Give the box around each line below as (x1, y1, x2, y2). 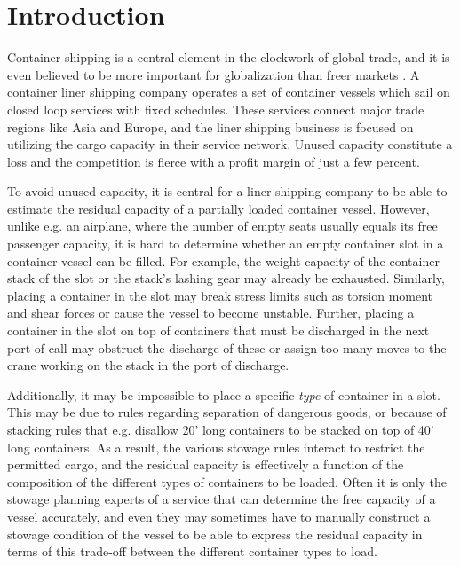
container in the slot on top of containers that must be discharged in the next (7, 321, 430, 340)
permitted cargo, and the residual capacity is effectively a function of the (7, 455, 404, 474)
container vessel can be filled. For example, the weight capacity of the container (7, 251, 440, 270)
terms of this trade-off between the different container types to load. (7, 542, 377, 561)
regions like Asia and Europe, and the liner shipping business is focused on (7, 117, 414, 136)
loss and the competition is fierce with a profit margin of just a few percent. (7, 152, 420, 170)
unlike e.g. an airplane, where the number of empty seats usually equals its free (7, 216, 438, 235)
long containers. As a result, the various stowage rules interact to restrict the (7, 437, 425, 456)
